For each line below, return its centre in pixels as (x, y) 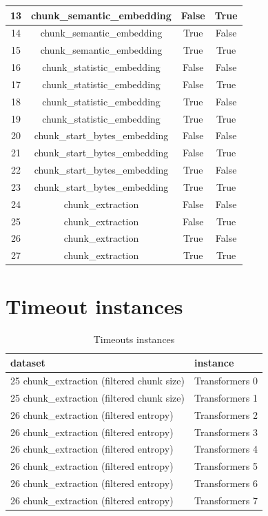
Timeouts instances (134, 339)
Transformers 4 (226, 449)
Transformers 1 (226, 397)
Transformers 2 (226, 414)
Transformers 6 (226, 483)
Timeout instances (94, 306)
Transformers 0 (226, 380)
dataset (28, 363)
